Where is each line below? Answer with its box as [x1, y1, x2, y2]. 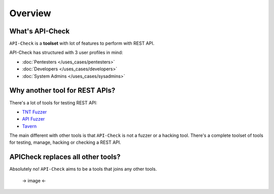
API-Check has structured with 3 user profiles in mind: [9, 50, 123, 56]
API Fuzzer [22, 116, 45, 122]
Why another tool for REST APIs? [9, 86, 116, 95]
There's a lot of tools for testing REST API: [9, 99, 97, 106]
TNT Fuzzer [22, 109, 47, 115]
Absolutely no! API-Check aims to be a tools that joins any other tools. [9, 166, 157, 172]
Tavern [22, 123, 37, 129]
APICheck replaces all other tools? [9, 152, 121, 162]
